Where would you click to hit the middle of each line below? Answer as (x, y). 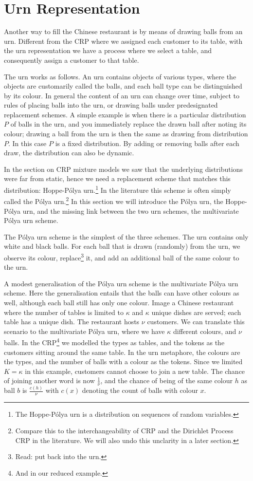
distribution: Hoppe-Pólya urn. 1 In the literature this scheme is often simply (117, 189)
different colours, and (205, 331)
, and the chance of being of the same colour (166, 380)
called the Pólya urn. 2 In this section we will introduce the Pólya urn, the (114, 200)
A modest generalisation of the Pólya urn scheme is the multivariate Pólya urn (121, 283)
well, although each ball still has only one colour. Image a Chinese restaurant (119, 302)
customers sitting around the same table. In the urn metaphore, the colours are (122, 352)
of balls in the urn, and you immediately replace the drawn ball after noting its (128, 124)
